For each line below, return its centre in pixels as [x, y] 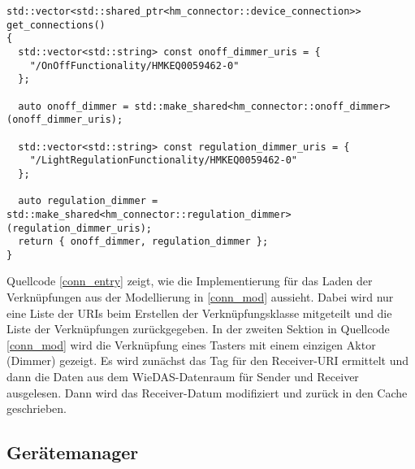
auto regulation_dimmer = [88, 201]
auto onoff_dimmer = [73, 106]
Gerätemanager [73, 452]
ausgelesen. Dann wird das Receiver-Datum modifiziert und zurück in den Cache [207, 392]
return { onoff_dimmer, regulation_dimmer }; [143, 242]
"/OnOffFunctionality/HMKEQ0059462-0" [134, 65]
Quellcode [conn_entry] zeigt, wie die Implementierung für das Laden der [190, 281]
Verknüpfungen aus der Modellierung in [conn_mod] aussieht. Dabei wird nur [200, 297]
